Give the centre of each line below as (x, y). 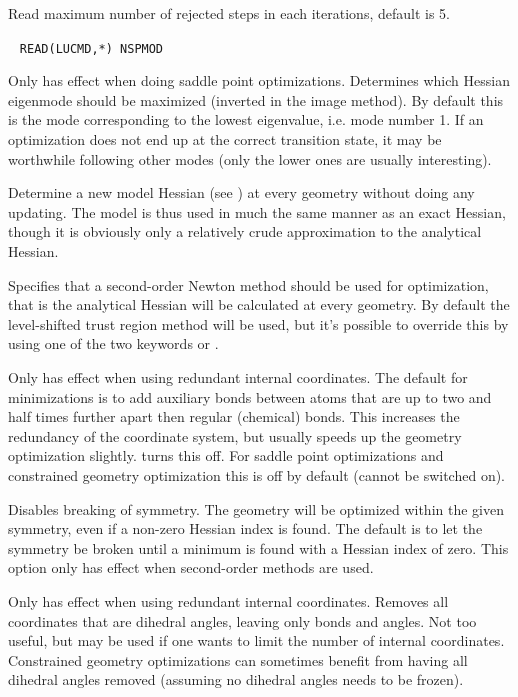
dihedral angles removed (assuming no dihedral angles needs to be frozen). (236, 679)
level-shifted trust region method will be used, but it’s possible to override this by (258, 323)
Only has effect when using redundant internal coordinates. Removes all (228, 600)
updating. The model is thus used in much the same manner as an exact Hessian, (257, 211)
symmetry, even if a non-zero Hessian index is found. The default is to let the (245, 528)
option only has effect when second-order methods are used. (191, 567)
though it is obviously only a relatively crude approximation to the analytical (245, 231)
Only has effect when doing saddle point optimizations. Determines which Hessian (259, 80)
